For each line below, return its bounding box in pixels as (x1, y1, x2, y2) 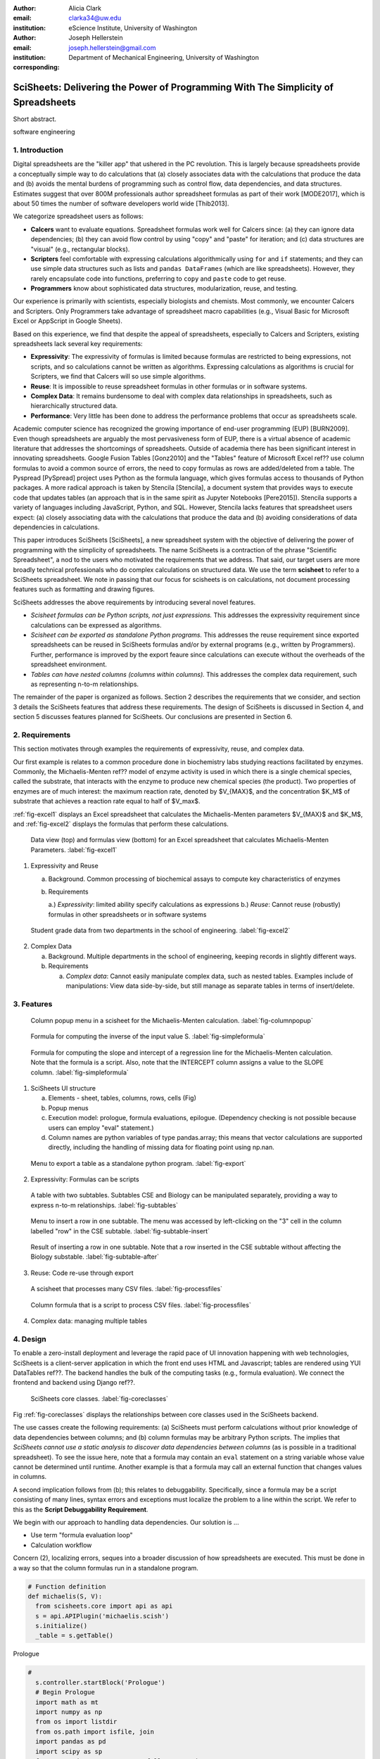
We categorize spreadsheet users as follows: (13, 212, 144, 221)
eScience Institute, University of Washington (68, 23, 197, 32)
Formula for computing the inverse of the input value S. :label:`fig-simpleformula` (30, 1032, 265, 1041)
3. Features (13, 999, 53, 1009)
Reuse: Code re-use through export (30, 1269, 134, 1277)
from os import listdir (35, 1717, 118, 1726)
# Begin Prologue (35, 1689, 95, 1696)
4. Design (13, 1334, 47, 1344)
